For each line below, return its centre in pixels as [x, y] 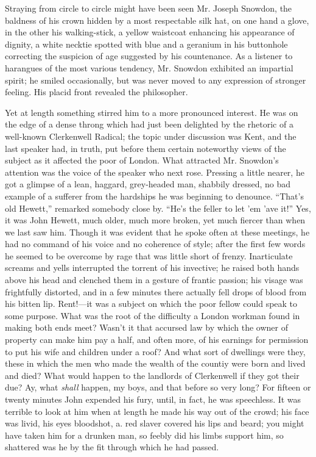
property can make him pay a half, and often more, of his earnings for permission [157, 340]
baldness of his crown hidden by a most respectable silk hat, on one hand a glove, [157, 20]
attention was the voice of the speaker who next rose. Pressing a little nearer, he [155, 172]
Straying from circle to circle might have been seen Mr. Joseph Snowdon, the [149, 8]
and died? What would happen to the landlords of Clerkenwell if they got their [152, 375]
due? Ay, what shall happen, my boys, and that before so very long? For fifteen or [158, 387]
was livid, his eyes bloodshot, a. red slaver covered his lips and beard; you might [155, 423]
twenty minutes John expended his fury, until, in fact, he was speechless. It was [153, 399]
